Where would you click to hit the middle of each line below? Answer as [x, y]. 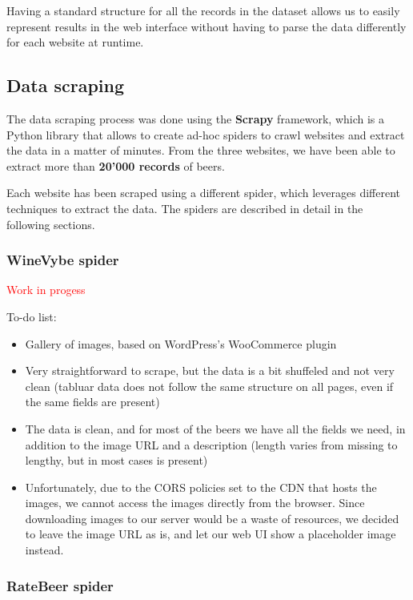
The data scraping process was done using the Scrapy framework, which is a [196, 118]
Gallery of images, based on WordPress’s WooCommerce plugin [181, 343]
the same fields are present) [92, 402]
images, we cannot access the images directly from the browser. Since [195, 503]
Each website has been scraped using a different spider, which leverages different [203, 193]
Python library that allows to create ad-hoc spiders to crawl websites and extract [206, 134]
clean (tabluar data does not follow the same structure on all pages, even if [209, 386]
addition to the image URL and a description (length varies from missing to [211, 444]
